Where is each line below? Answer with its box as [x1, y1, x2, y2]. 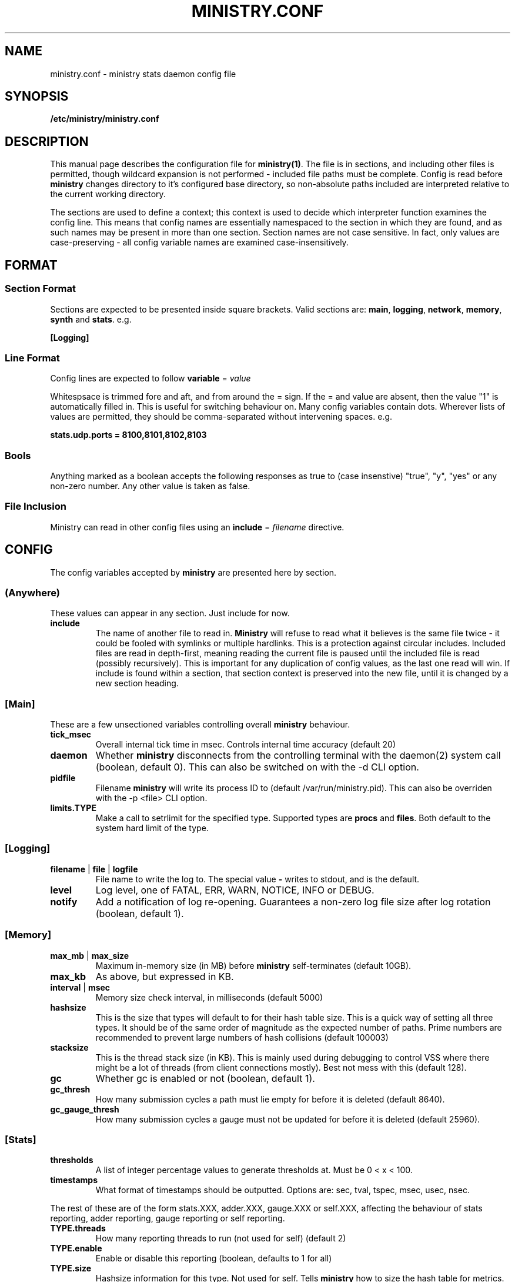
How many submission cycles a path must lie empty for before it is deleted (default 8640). [95, 1094, 445, 1104]
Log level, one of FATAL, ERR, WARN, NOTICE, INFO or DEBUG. [95, 884, 374, 896]
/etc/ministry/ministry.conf [50, 114, 159, 124]
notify [50, 895, 78, 908]
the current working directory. [50, 189, 166, 200]
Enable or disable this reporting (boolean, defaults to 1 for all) [95, 1253, 332, 1264]
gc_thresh [50, 1084, 91, 1094]
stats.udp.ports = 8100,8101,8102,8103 [50, 430, 207, 440]
